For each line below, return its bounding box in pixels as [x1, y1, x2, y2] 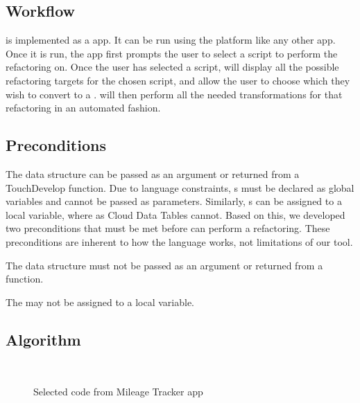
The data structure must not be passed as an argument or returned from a [6, 258, 323, 272]
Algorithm [6, 328, 81, 350]
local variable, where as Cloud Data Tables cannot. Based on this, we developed [6, 207, 345, 222]
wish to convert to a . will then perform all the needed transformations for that [6, 87, 343, 101]
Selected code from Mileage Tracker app [33, 384, 203, 399]
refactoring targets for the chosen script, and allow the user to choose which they [6, 73, 350, 87]
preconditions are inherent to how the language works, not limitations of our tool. [6, 234, 353, 249]
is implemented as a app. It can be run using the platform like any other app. [6, 33, 336, 47]
